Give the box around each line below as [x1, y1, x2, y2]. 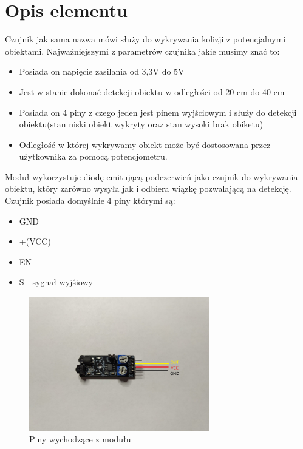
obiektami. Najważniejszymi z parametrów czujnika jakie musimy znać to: [5, 44, 280, 57]
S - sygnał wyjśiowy [19, 275, 93, 288]
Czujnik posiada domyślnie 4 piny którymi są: [5, 194, 175, 207]
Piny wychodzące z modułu [29, 433, 131, 445]
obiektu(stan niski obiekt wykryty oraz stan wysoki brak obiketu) [19, 118, 264, 130]
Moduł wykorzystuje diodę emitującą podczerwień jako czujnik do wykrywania [5, 170, 298, 183]
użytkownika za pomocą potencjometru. [19, 150, 168, 163]
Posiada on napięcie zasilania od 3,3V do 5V [19, 65, 185, 78]
